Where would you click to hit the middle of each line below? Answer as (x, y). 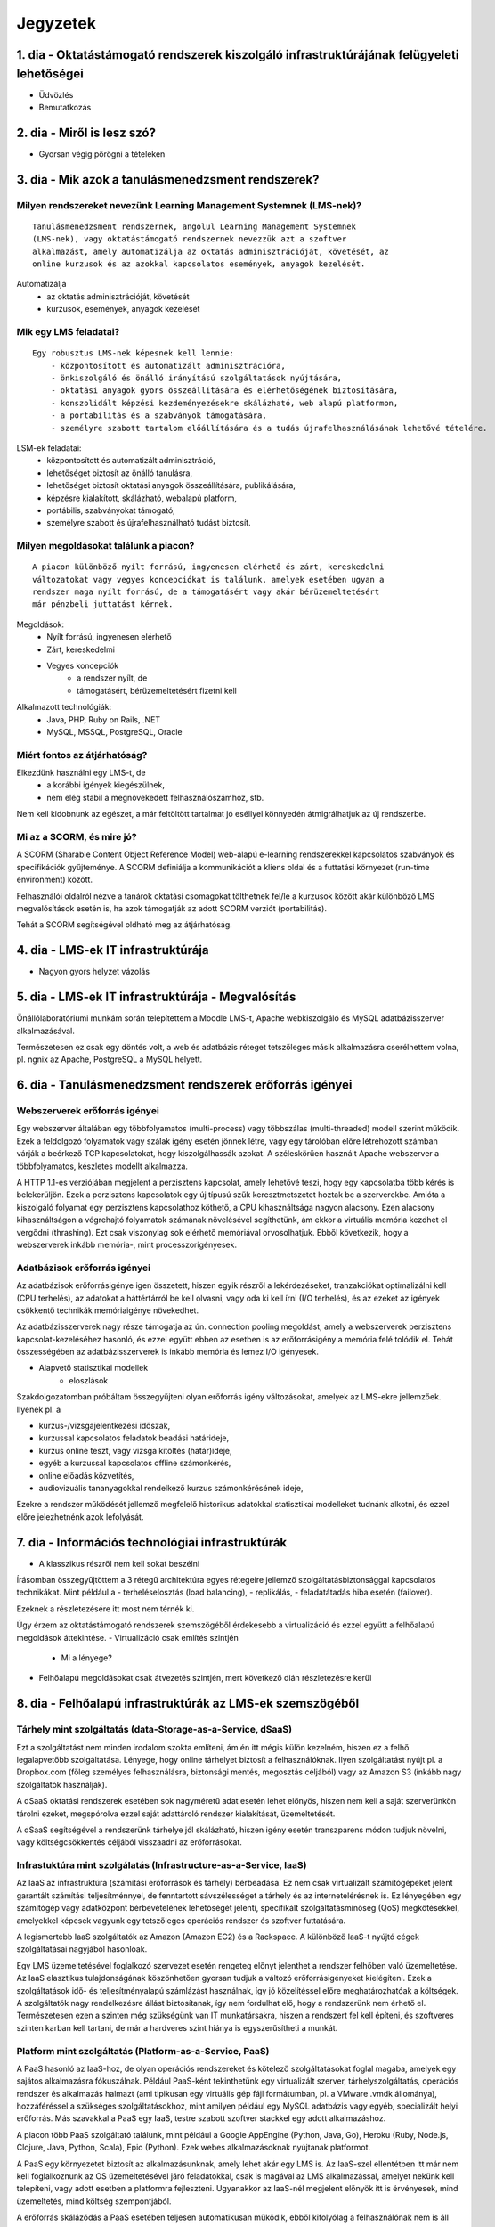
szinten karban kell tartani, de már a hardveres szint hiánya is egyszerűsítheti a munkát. (177, 2027)
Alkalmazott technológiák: (64, 707)
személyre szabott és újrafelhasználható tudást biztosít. (149, 523)
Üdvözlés (56, 94)
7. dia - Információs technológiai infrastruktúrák (152, 1542)
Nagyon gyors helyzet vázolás (94, 972)
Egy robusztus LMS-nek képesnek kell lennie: (134, 353)
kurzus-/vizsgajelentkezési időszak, (105, 1426)
